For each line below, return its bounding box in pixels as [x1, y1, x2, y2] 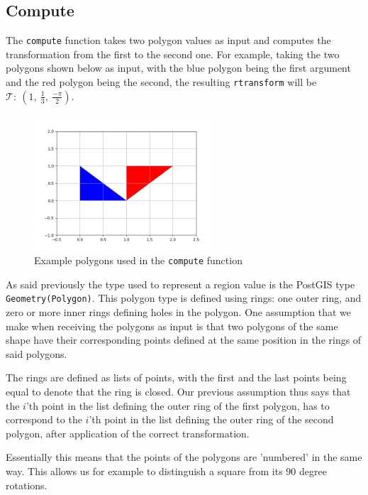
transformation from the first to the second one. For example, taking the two [6, 46, 340, 61]
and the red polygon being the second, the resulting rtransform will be [6, 75, 317, 89]
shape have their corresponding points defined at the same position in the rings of [6, 332, 362, 347]
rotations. [6, 477, 48, 492]
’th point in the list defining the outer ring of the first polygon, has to [26, 398, 330, 413]
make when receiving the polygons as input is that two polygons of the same [6, 318, 338, 333]
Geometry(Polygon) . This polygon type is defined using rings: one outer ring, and [6, 290, 362, 305]
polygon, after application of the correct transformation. [6, 425, 250, 440]
